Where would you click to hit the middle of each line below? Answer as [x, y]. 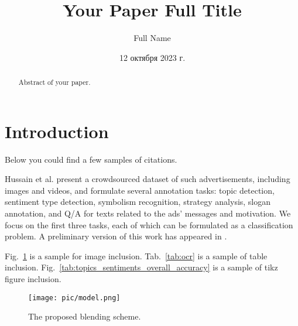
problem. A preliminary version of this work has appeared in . [116, 236]
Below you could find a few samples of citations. [91, 159]
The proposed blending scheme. [85, 316]
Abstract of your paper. [54, 82]
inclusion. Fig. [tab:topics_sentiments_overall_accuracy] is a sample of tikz [141, 267]
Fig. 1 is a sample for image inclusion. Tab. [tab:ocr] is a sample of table [136, 255]
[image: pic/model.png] [74, 298]
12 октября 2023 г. [152, 57]
